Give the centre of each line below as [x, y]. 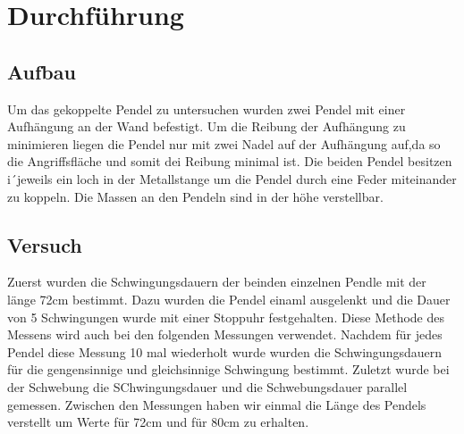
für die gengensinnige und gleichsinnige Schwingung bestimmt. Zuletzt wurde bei [228, 369]
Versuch [45, 244]
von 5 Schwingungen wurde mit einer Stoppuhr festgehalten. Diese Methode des [226, 317]
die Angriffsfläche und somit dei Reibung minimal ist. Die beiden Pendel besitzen [230, 161]
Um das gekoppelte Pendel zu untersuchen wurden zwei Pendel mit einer [207, 108]
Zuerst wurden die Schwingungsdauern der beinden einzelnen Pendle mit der [217, 282]
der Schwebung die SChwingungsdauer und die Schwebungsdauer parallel [207, 386]
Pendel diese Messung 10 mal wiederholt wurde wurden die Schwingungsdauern [225, 351]
